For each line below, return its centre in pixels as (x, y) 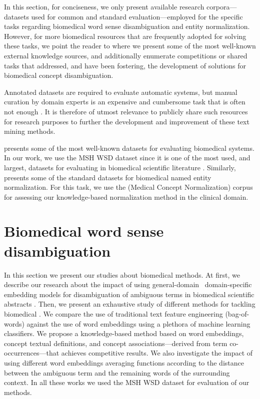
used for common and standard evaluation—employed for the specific (137, 16)
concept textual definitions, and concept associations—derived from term (116, 343)
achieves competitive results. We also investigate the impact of (157, 353)
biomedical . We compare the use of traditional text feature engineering (113, 313)
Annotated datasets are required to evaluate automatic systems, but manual (121, 92)
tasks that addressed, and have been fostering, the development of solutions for (125, 65)
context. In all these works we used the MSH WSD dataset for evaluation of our (127, 382)
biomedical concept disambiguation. (59, 75)
